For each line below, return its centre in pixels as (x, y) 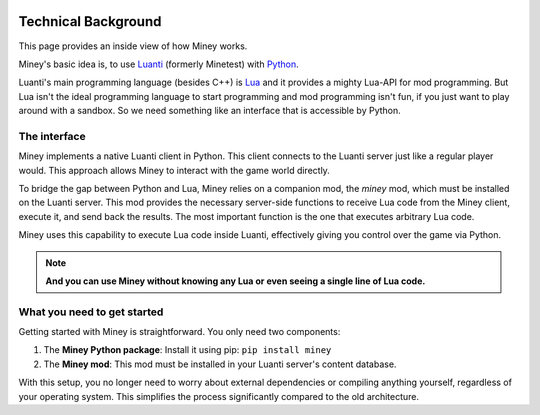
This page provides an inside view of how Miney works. (133, 46)
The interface (52, 136)
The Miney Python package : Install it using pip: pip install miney (187, 350)
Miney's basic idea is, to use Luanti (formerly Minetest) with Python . (158, 64)
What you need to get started (91, 312)
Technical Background (90, 21)
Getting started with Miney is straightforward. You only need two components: (179, 332)
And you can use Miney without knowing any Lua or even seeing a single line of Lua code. (235, 281)
